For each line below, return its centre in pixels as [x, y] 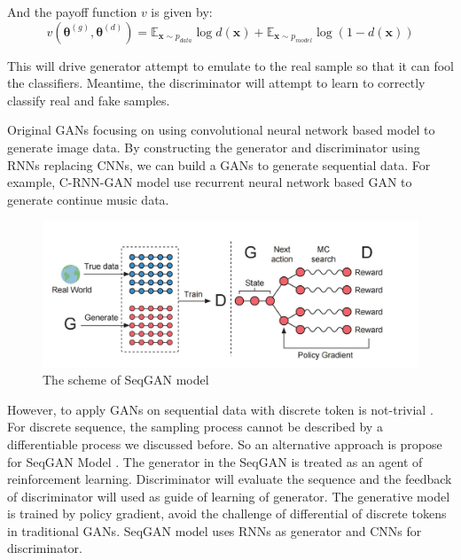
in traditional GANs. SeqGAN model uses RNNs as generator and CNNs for [215, 530]
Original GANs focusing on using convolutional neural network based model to [221, 130]
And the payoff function [72, 12]
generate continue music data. [88, 199]
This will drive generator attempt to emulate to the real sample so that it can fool [230, 65]
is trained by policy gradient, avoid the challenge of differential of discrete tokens [227, 513]
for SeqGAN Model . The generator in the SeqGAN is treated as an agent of [215, 461]
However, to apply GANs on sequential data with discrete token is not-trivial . [220, 409]
